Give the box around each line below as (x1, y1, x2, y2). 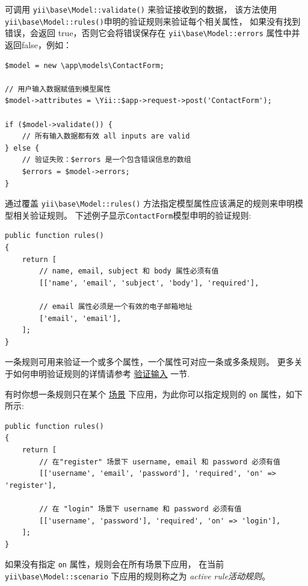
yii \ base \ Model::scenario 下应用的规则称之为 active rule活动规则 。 (5, 569, 271, 582)
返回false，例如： (5, 38, 72, 51)
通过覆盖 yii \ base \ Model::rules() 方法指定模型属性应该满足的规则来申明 (5, 197, 295, 210)
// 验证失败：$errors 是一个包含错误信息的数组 (22, 155, 191, 164)
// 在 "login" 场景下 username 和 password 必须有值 (39, 504, 242, 513)
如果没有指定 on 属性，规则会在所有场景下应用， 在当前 (5, 558, 224, 570)
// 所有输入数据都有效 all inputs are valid (22, 132, 190, 141)
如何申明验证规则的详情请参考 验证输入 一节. (13, 367, 190, 379)
